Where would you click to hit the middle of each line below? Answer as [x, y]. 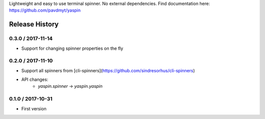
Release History [34, 24]
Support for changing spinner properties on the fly [72, 48]
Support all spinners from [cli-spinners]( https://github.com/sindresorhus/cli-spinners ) [108, 70]
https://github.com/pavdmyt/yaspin [45, 10]
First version [34, 109]
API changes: [35, 79]
